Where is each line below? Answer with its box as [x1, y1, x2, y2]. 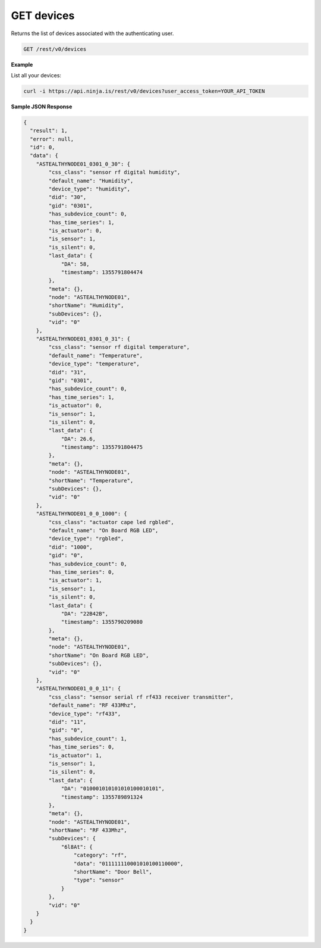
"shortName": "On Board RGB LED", [48, 652, 149, 659]
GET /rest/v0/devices [23, 45, 87, 52]
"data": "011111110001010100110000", [73, 860, 184, 867]
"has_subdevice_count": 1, [48, 735, 127, 742]
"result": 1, [30, 127, 68, 134]
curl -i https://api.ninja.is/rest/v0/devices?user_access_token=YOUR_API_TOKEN [23, 87, 265, 95]
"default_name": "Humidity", [48, 177, 134, 184]
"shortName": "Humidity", [48, 302, 124, 309]
